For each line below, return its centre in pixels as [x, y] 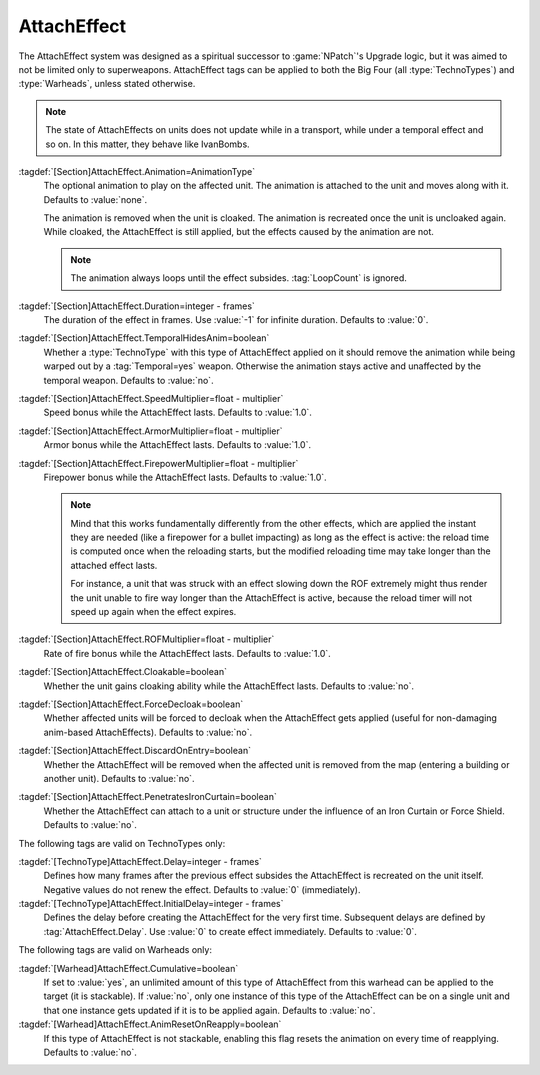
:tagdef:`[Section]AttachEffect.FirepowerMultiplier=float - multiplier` [158, 463]
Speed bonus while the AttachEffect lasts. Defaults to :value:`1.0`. [177, 412]
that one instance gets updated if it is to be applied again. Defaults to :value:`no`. [209, 1010]
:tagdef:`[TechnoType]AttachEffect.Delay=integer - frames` [140, 861]
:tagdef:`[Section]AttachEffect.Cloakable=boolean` [122, 672]
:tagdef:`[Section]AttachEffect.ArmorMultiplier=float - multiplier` [151, 431]
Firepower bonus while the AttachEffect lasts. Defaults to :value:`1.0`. [185, 477]
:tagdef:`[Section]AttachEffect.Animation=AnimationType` [136, 171]
